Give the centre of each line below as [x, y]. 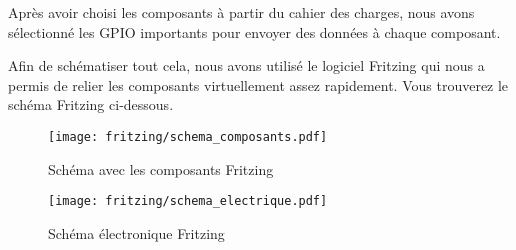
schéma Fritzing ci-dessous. [91, 104]
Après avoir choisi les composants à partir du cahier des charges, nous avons [241, 12]
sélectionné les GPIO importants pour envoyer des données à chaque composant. [254, 31]
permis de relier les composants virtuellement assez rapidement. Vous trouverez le [258, 84]
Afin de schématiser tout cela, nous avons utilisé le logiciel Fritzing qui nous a [246, 65]
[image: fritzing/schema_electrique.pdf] [188, 201]
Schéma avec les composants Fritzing [161, 168]
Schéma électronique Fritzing [136, 232]
